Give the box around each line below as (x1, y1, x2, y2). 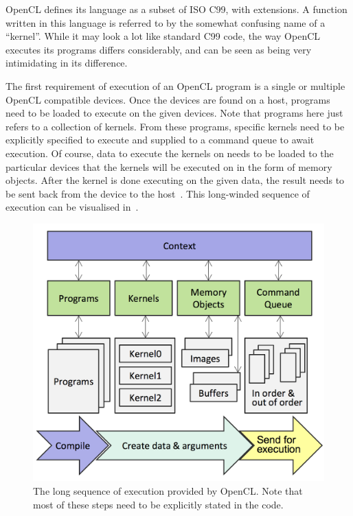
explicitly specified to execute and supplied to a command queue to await (5, 132, 315, 147)
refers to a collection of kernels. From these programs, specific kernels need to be (5, 119, 345, 133)
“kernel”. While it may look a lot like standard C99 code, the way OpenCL (5, 29, 321, 43)
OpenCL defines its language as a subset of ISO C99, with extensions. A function (5, 2, 348, 16)
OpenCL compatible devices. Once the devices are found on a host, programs (5, 92, 330, 106)
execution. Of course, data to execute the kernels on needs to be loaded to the (5, 145, 334, 160)
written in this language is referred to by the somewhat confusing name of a (5, 15, 326, 30)
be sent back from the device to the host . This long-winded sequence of (5, 186, 310, 200)
